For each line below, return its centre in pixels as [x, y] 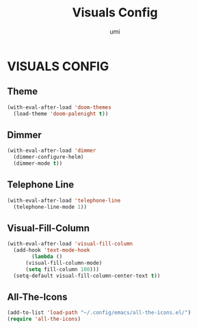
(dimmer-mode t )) [38, 163]
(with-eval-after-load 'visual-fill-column [70, 244]
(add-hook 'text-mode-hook [52, 250]
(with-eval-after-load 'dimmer [52, 151]
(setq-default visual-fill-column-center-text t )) [87, 276]
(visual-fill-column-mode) [64, 263]
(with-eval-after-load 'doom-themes [59, 107]
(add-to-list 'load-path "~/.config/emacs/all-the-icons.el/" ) [99, 313]
